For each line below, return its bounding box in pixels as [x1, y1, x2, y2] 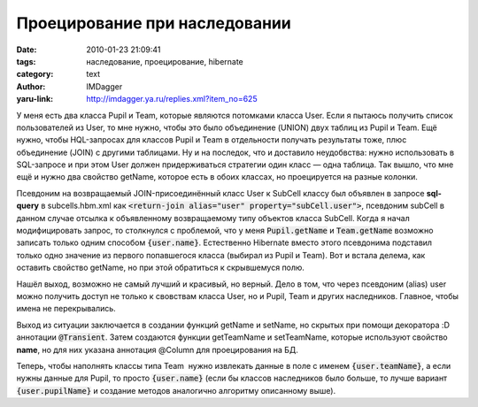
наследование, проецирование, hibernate [86, 56, 243, 66]
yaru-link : [16, 94, 53, 104]
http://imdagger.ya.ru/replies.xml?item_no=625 [86, 94, 258, 104]
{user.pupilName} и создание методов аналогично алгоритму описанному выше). [16, 385, 336, 395]
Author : [16, 81, 46, 92]
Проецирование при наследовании [16, 13, 291, 33]
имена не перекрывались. [16, 303, 117, 314]
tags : [16, 56, 36, 66]
